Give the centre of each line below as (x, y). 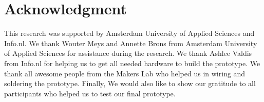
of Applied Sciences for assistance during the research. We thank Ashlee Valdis (128, 53)
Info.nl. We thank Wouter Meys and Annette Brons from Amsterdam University (131, 43)
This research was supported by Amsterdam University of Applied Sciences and (129, 33)
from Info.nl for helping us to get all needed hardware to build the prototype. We (132, 63)
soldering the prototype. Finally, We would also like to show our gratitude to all (130, 83)
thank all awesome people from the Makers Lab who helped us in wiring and (125, 73)
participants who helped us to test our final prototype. (90, 93)
